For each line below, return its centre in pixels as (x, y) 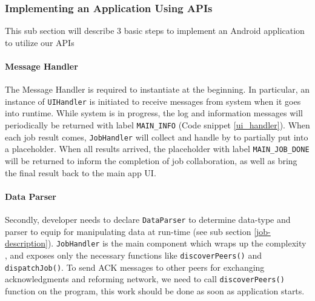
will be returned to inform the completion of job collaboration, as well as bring (151, 161)
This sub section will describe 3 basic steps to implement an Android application (155, 31)
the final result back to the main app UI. (81, 172)
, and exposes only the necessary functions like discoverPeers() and (133, 255)
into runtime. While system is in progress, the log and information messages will (154, 113)
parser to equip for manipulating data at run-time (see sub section (128, 231)
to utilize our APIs (40, 42)
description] (26, 243)
